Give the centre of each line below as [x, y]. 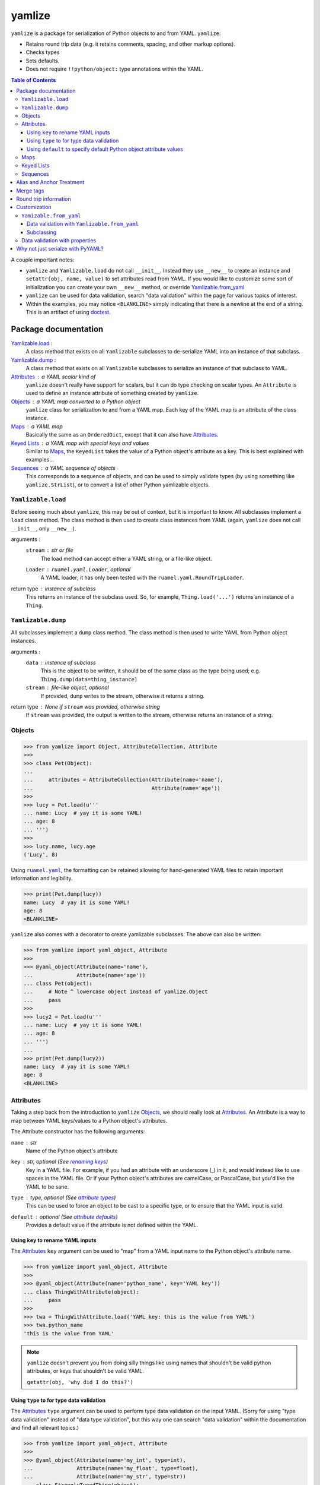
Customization [34, 207]
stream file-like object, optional [67, 688]
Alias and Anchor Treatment [50, 182]
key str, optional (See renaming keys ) [60, 1162]
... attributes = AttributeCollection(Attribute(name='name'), [124, 780]
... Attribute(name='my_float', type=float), [111, 1468]
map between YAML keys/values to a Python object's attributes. [89, 1120]
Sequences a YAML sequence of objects [63, 468]
